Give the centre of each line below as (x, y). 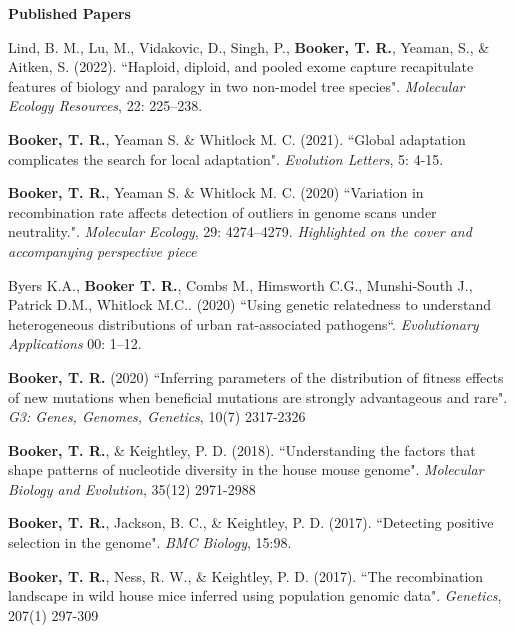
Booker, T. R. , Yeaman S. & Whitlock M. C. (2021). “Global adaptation (237, 138)
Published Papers (69, 13)
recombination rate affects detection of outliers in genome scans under (222, 211)
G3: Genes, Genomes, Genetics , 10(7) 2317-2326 (157, 416)
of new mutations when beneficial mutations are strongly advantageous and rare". (258, 396)
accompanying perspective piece (102, 250)
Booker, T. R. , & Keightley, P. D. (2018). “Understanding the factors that (242, 449)
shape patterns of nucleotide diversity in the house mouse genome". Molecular (246, 469)
